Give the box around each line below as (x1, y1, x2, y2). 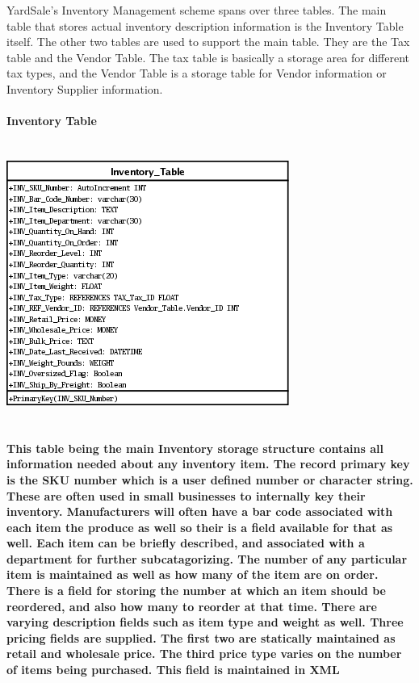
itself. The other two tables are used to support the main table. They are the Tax (6, 33, 410, 50)
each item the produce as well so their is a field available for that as (6, 518, 393, 535)
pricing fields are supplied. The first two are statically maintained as (6, 629, 396, 646)
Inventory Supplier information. (6, 80, 163, 97)
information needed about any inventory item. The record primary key (6, 455, 410, 472)
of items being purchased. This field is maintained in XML (6, 661, 340, 678)
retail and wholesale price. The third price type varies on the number (6, 645, 402, 662)
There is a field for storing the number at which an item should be (6, 582, 386, 599)
